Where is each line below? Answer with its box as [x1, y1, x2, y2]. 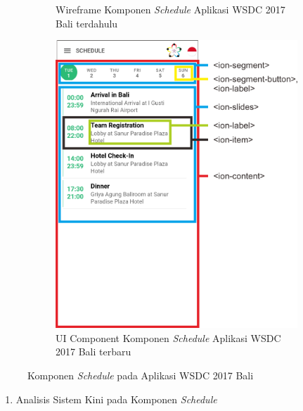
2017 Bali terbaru [56, 344, 131, 359]
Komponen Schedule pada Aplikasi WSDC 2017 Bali [27, 368, 254, 383]
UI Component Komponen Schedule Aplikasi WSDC [56, 330, 281, 345]
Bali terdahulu [56, 15, 118, 30]
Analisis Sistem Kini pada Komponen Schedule [15, 391, 217, 406]
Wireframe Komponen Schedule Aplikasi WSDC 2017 [56, 2, 285, 16]
